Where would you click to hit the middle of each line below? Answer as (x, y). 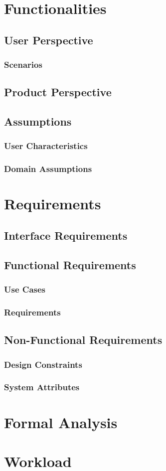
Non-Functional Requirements (83, 340)
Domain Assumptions (48, 169)
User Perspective (49, 40)
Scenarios (23, 65)
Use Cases (25, 289)
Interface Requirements (66, 235)
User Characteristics (46, 146)
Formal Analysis (61, 422)
